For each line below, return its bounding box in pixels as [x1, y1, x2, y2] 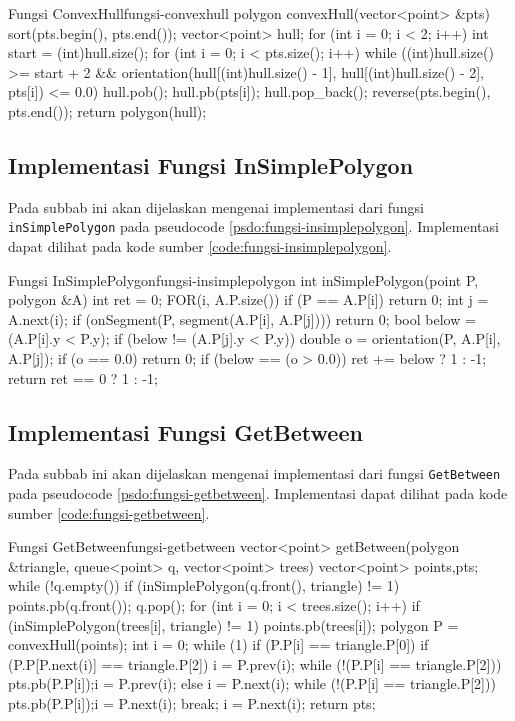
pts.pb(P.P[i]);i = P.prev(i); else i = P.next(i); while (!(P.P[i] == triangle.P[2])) [8, 673, 496, 694]
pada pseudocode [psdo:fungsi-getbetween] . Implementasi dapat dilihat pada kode [8, 483, 508, 504]
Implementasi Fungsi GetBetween [8, 416, 363, 447]
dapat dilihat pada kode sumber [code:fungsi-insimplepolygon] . [8, 236, 392, 257]
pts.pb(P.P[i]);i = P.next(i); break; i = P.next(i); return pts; [8, 692, 376, 713]
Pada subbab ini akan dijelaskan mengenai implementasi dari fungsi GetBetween [8, 463, 501, 484]
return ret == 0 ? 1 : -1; [8, 367, 158, 388]
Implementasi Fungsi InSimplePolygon [8, 149, 414, 180]
